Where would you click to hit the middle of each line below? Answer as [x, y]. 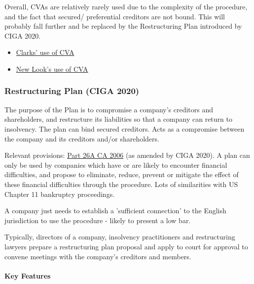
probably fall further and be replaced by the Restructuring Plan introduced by [123, 26]
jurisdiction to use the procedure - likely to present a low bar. [98, 220]
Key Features [28, 275]
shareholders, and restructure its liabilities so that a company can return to [118, 119]
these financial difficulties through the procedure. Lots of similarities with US [121, 184]
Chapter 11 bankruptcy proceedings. [60, 194]
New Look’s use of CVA [52, 69]
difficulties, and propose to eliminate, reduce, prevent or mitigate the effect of [122, 174]
